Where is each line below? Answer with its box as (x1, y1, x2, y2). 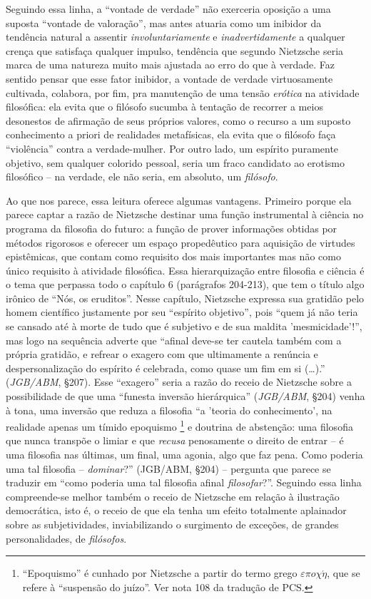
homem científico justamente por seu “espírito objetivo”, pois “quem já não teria (6, 304, 358, 319)
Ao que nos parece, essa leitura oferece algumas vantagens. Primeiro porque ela (6, 193, 352, 208)
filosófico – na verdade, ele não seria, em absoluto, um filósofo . (6, 169, 278, 184)
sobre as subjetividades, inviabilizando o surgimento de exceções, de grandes (6, 517, 339, 532)
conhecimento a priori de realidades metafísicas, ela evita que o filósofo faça (6, 127, 336, 142)
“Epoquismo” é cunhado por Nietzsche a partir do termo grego (22, 565, 298, 580)
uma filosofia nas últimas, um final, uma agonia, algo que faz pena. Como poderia (6, 447, 363, 462)
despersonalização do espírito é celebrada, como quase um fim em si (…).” (6, 360, 325, 375)
